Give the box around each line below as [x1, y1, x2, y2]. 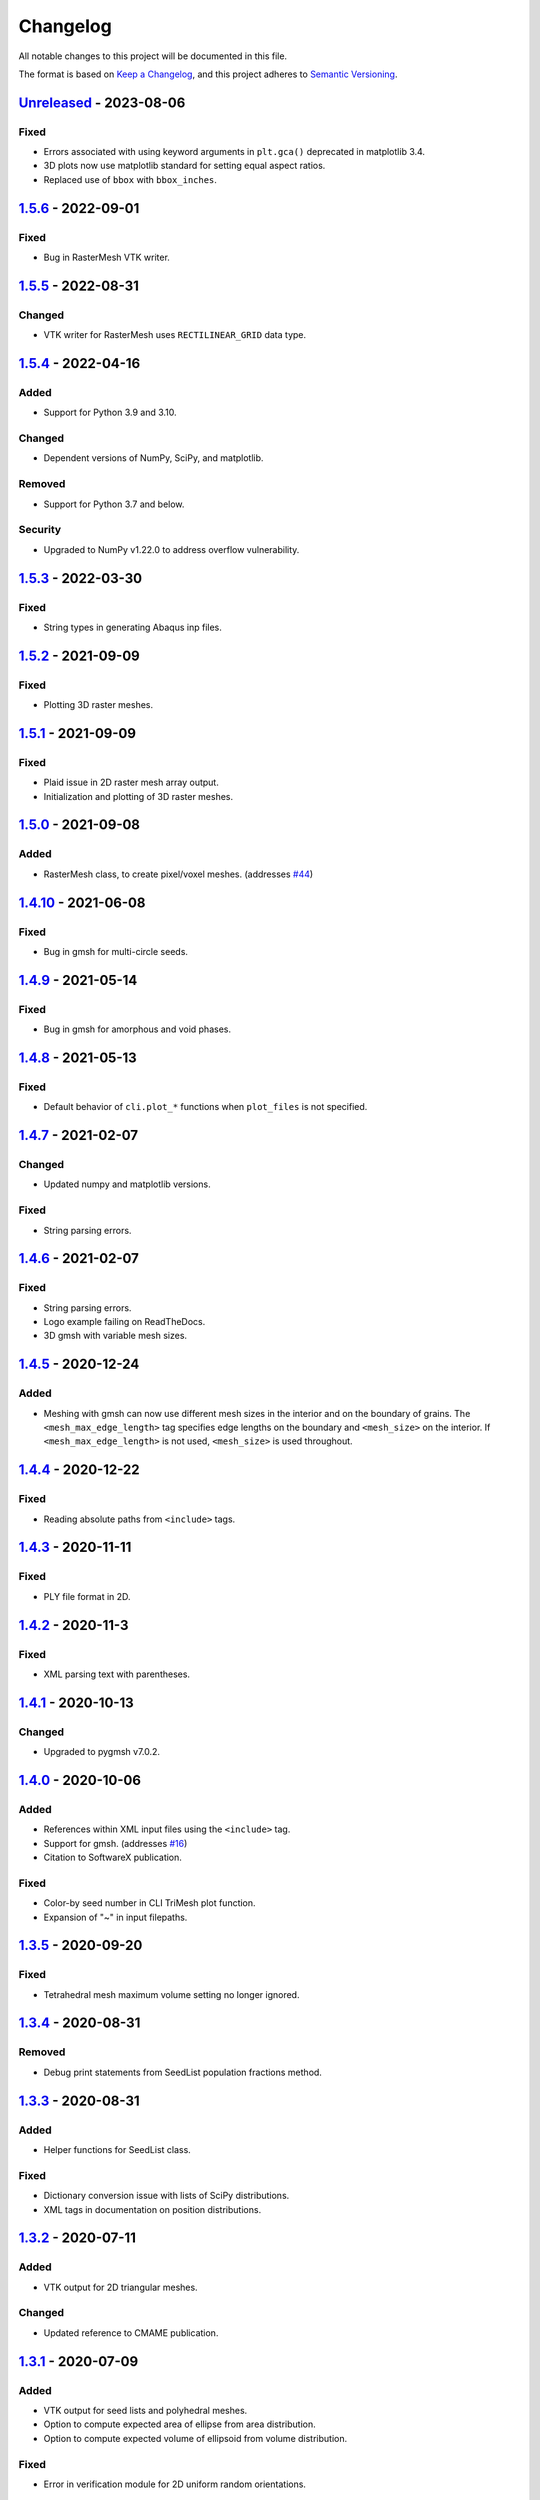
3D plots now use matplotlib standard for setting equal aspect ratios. [43, 160, 326, 172]
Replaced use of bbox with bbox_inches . [43, 173, 217, 185]
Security [18, 523, 62, 537]
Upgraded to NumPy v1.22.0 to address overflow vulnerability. [43, 543, 300, 555]
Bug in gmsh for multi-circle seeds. [43, 945, 189, 957]
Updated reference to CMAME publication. [43, 2326, 219, 2339]
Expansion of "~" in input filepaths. [43, 1911, 188, 1923]
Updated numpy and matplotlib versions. [43, 1178, 211, 1190]
